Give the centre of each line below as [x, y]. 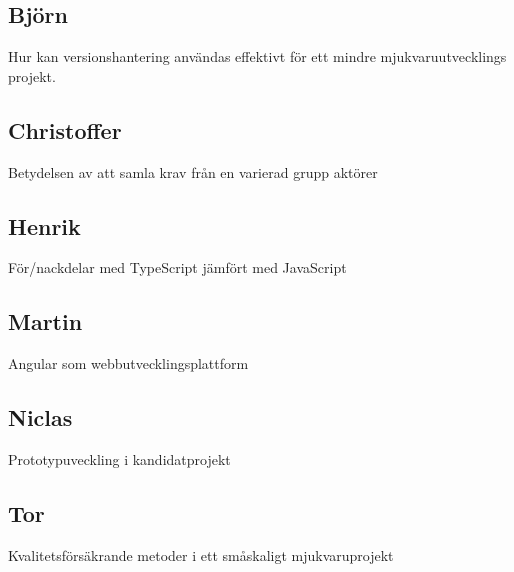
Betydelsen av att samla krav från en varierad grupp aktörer [193, 171]
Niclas [40, 417]
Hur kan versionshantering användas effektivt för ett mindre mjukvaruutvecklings [257, 56]
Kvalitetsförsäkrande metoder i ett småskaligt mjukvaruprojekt [201, 554]
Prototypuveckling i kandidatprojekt [119, 458]
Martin [45, 321]
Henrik [44, 225]
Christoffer [65, 129]
